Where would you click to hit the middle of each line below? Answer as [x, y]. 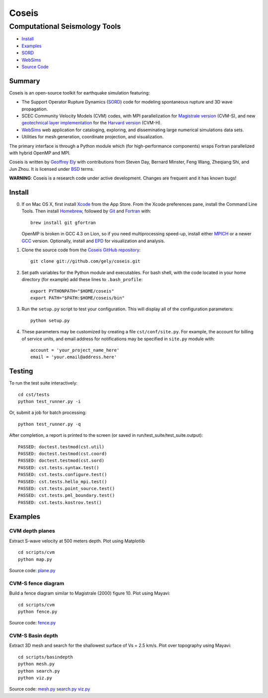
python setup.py [50, 320]
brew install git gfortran [63, 222]
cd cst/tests [34, 395]
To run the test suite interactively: [43, 383]
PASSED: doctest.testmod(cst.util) [61, 447]
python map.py [35, 559]
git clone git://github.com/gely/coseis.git [86, 261]
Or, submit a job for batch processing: [48, 412]
